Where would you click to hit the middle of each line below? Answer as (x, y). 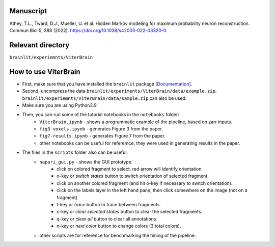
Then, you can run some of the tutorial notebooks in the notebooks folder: (101, 115)
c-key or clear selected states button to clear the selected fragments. (130, 212)
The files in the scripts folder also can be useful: (75, 152)
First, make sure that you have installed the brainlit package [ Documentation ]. (107, 84)
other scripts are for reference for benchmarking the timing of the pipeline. (118, 235)
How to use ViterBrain (45, 72)
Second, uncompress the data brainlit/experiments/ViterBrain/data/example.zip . (119, 91)
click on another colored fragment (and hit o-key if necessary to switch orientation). (145, 183)
